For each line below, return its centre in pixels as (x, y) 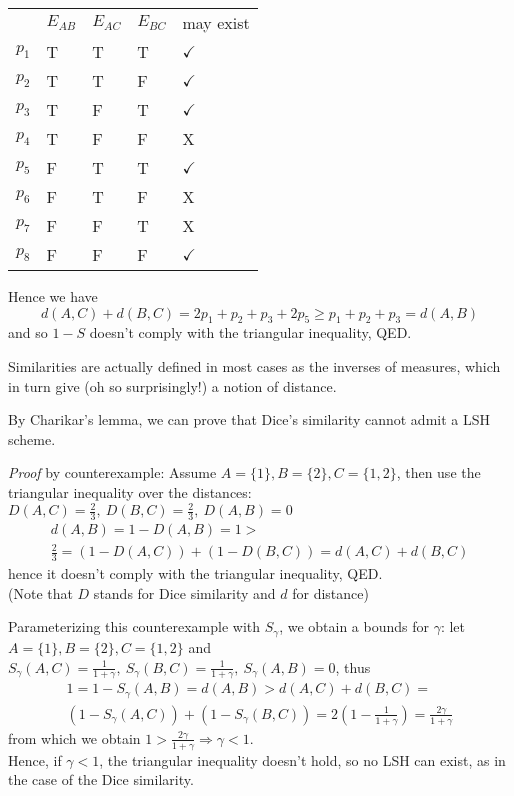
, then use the (438, 472)
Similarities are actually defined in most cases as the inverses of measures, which (254, 365)
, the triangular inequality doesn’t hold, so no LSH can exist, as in (302, 759)
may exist (216, 22)
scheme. (32, 438)
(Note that (40, 592)
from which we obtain (74, 737)
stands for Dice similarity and (184, 592)
